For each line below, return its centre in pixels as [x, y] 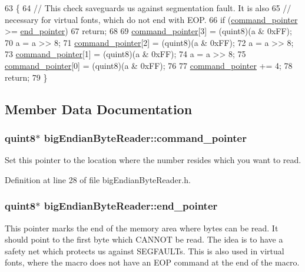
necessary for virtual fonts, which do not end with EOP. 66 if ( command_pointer [151, 19]
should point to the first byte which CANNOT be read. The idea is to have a [144, 239]
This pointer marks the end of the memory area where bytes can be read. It [142, 228]
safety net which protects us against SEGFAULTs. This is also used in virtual [145, 251]
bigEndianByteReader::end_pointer [131, 206]
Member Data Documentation [99, 109]
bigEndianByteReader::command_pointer [145, 137]
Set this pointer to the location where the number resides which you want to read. [153, 160]
